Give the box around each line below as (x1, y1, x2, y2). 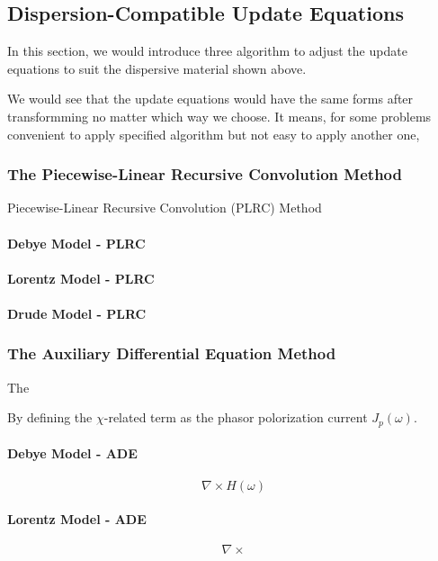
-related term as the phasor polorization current (103, 408, 368, 427)
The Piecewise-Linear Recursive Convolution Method (7, 163, 402, 185)
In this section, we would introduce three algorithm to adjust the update (7, 41, 407, 60)
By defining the (7, 408, 93, 427)
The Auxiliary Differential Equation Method (7, 342, 336, 365)
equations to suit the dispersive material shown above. (7, 59, 307, 77)
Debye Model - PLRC (7, 233, 146, 252)
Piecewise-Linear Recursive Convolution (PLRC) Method (7, 198, 322, 217)
